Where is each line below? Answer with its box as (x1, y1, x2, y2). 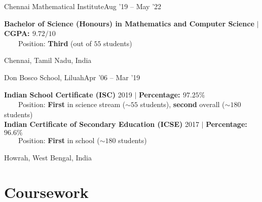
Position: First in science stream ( (18, 99, 126, 110)
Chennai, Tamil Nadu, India (4, 55, 92, 65)
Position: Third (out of (18, 38, 92, 48)
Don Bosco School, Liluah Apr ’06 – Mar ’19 (4, 72, 140, 82)
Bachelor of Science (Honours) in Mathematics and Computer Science (4, 18, 254, 28)
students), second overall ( (140, 99, 225, 110)
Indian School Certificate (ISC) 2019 (4, 89, 132, 99)
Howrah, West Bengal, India (4, 152, 92, 162)
